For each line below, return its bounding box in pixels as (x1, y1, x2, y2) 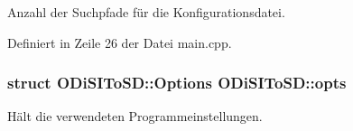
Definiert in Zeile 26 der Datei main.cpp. (7, 33, 232, 51)
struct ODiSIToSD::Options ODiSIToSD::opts (7, 71, 347, 94)
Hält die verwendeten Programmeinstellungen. (7, 107, 263, 126)
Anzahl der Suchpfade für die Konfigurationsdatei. (7, 3, 285, 21)
